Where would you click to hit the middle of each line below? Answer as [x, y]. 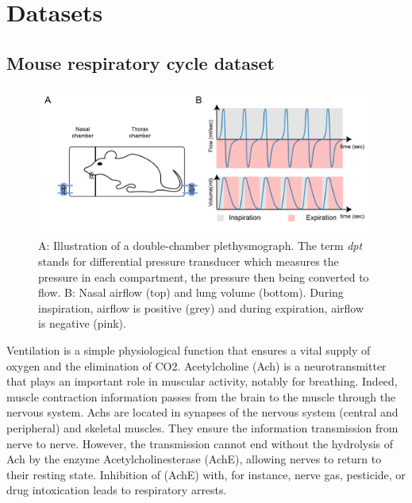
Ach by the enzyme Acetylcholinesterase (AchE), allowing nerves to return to [194, 459]
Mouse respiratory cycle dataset [141, 62]
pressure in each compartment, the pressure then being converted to [204, 276]
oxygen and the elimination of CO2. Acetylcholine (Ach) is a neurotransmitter [196, 365]
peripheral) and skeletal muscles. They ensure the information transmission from [202, 427]
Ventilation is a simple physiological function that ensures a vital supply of [189, 349]
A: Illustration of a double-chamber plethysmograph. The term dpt [200, 246]
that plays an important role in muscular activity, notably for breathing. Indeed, [202, 381]
